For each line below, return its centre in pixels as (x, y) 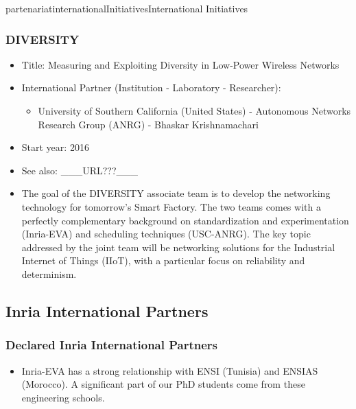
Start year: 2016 (55, 147)
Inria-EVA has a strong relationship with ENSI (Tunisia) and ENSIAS (170, 370)
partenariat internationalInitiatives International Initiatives (127, 8)
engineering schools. (63, 397)
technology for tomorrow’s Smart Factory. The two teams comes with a (171, 206)
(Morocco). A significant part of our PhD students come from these (163, 384)
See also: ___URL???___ (80, 170)
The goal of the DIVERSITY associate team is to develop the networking (176, 193)
